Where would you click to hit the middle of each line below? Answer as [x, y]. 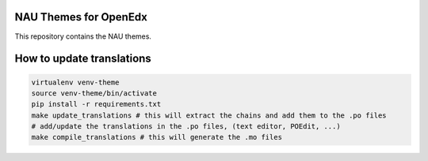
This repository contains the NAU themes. [83, 36]
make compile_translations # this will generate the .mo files [157, 137]
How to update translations [83, 59]
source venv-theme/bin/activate [94, 93]
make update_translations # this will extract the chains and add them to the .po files [209, 115]
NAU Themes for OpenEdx [81, 17]
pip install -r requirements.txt [96, 104]
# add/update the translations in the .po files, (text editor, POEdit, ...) [186, 127]
